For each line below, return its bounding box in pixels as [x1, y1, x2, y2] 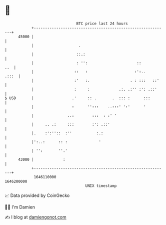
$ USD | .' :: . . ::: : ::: [4, 95, 150, 101]
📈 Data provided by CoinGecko [4, 192, 70, 198]
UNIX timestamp [85, 183, 117, 188]
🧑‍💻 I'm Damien [4, 204, 35, 210]
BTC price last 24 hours [76, 21, 128, 26]
